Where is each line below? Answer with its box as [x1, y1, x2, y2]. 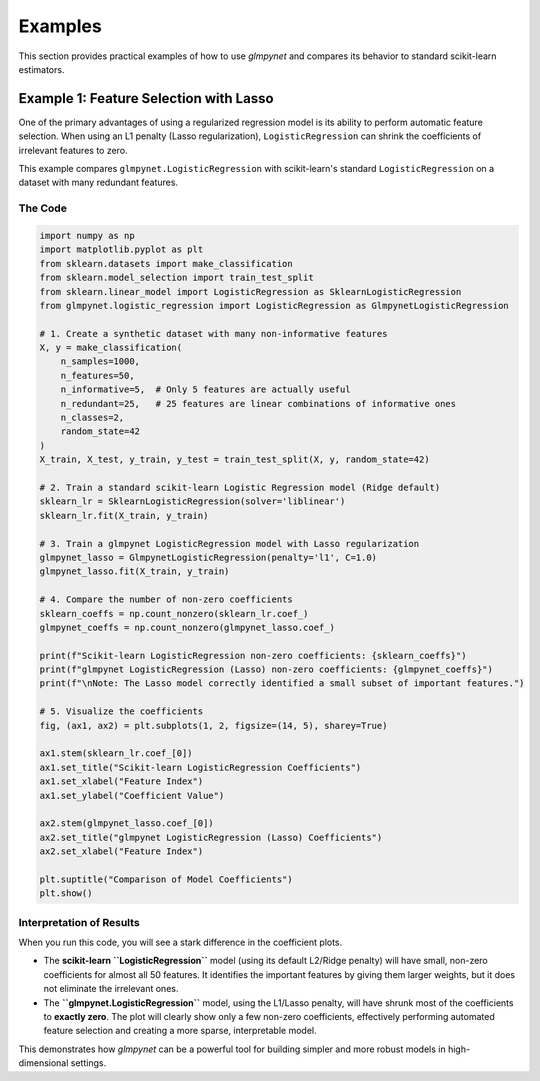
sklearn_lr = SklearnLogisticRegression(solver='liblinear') [39, 496, 346, 507]
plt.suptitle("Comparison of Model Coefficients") [39, 873, 294, 885]
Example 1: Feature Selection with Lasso [18, 90, 274, 107]
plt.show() [39, 888, 93, 899]
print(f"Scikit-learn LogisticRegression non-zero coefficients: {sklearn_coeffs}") [39, 650, 467, 661]
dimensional [18, 1057, 69, 1069]
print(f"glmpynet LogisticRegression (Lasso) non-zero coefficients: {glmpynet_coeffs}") [39, 664, 494, 675]
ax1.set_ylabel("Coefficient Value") [39, 790, 225, 801]
